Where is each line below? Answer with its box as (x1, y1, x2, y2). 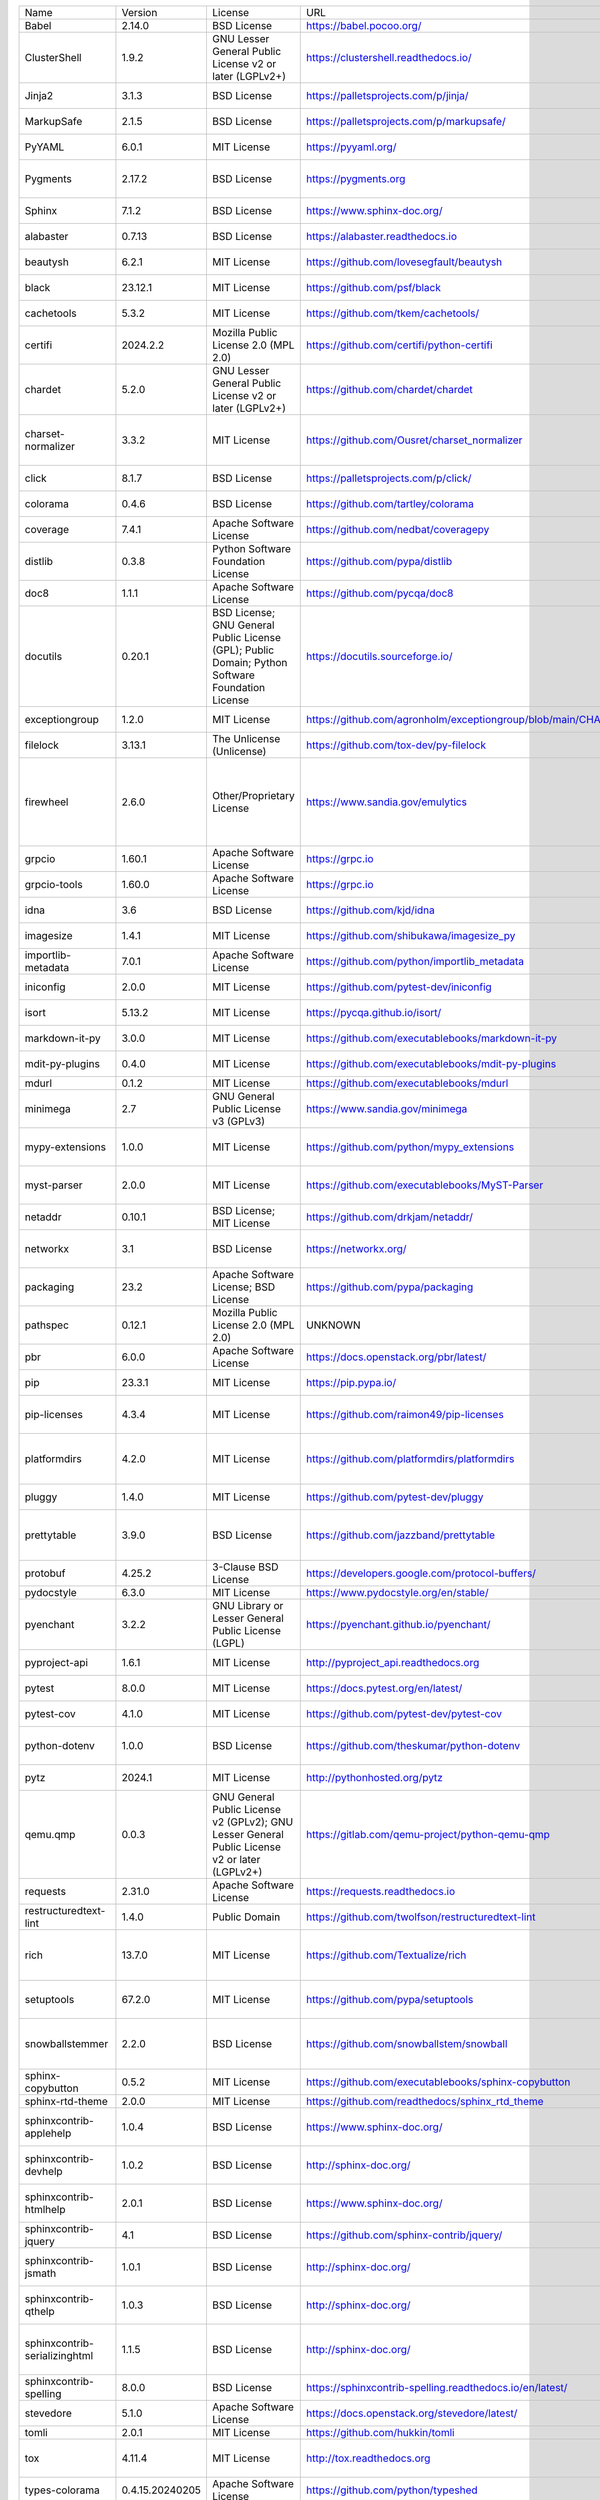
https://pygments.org (306, 172, 406, 185)
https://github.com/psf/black (306, 281, 442, 294)
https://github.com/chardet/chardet (306, 383, 474, 396)
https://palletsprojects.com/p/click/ (306, 471, 472, 485)
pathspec (24, 1318, 70, 1332)
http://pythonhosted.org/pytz (306, 1771, 444, 1784)
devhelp (24, 2165, 64, 2178)
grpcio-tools (24, 878, 84, 891)
